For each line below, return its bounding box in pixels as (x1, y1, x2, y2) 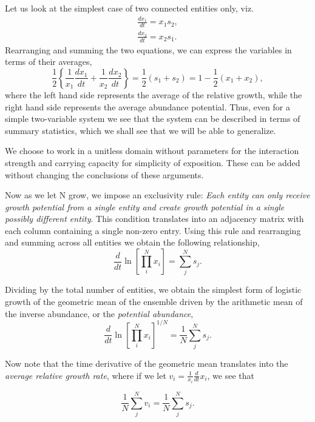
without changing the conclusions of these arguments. (5, 168, 204, 181)
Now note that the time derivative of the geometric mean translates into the (5, 357, 288, 369)
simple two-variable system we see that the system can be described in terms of (5, 112, 300, 125)
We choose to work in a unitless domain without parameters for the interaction (5, 144, 299, 157)
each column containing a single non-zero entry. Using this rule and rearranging (5, 224, 301, 236)
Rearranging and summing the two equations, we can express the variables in (5, 43, 292, 56)
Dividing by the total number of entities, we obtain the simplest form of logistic (5, 283, 302, 296)
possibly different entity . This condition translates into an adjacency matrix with (5, 212, 304, 225)
